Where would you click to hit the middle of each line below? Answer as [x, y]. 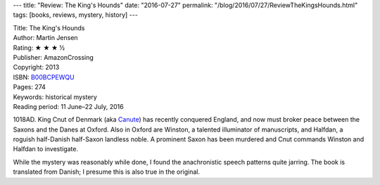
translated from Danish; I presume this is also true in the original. [107, 172]
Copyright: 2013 [36, 68]
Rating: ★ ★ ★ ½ [39, 47]
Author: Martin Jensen [45, 38]
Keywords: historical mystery [55, 97]
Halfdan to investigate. [46, 149]
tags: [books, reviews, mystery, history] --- [76, 15]
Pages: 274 [29, 87]
